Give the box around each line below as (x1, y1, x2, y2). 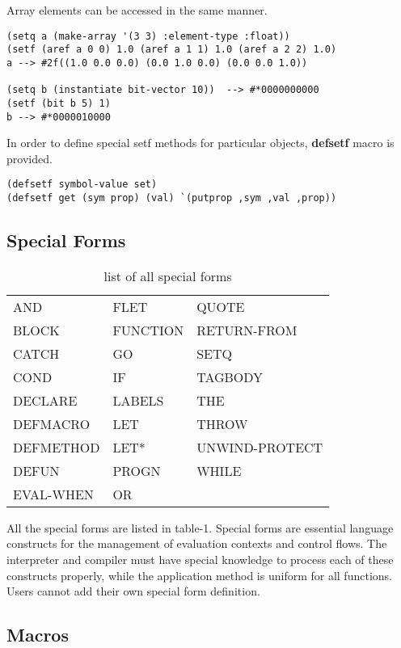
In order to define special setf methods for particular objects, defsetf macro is (6, 134, 395, 151)
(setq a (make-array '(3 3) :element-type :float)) (6, 30, 290, 42)
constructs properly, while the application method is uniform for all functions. (6, 566, 392, 583)
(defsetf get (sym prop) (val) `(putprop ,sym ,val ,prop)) (6, 192, 337, 204)
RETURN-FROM (196, 320, 298, 339)
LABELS (112, 390, 164, 410)
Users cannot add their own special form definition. (6, 583, 260, 600)
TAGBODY (196, 367, 264, 386)
